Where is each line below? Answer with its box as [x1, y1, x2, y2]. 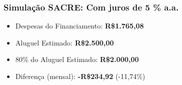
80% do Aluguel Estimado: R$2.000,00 [15, 54, 139, 64]
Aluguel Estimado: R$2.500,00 [15, 37, 114, 47]
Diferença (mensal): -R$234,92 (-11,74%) [15, 71, 145, 81]
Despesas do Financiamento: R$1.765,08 [15, 20, 144, 31]
